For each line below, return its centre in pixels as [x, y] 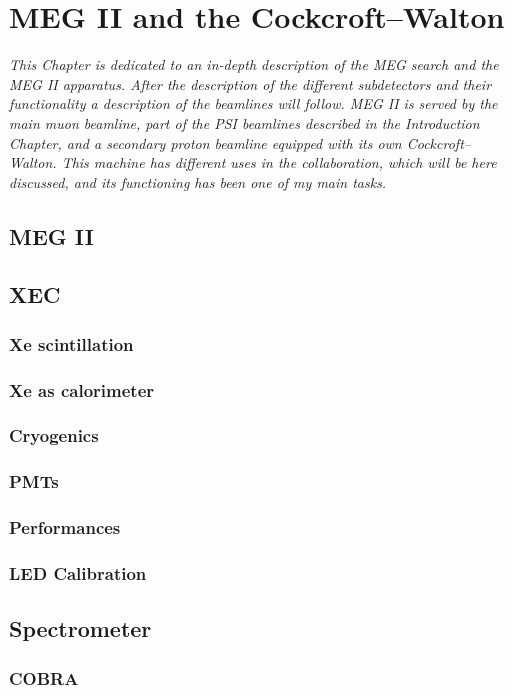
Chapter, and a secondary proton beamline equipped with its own [205, 142]
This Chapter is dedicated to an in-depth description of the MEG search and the [254, 64]
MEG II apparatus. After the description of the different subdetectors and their [250, 83]
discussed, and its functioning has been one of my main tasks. [198, 181]
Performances [65, 527]
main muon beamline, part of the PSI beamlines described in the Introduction [244, 122]
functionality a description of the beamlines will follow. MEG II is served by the [253, 103]
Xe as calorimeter [82, 389]
